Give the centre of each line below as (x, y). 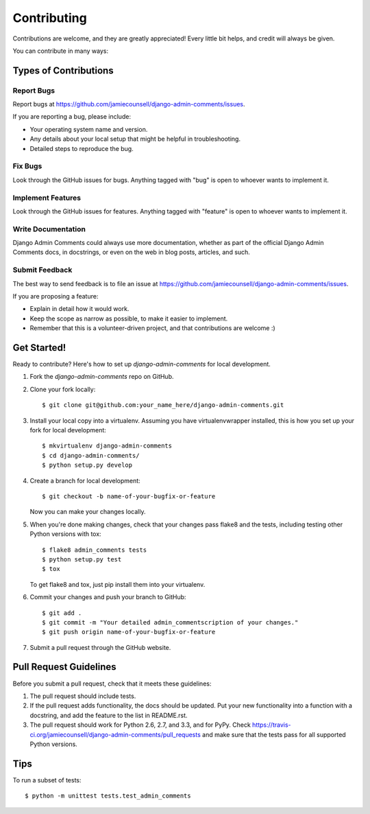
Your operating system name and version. (89, 129)
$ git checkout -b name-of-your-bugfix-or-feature (129, 496)
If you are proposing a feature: (56, 296)
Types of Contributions (63, 70)
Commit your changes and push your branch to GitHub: (108, 597)
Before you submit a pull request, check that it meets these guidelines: (112, 684)
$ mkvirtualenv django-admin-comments (107, 446)
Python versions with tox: (66, 534)
